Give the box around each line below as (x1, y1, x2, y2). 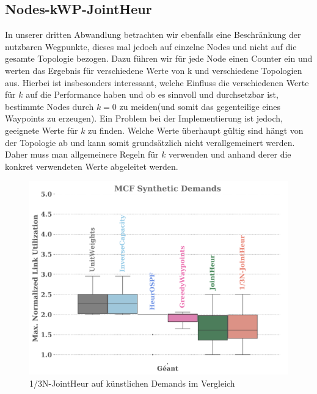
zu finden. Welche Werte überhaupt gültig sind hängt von (88, 123, 304, 136)
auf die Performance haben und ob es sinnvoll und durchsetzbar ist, (26, 88, 279, 101)
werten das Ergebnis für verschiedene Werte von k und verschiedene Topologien (5, 64, 302, 76)
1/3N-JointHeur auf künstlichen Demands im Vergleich (29, 376, 235, 389)
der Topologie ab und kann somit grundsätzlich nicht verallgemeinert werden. (5, 136, 295, 148)
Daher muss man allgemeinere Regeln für (5, 148, 159, 161)
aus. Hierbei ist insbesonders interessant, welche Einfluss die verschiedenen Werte (5, 76, 309, 89)
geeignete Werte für (5, 123, 78, 136)
